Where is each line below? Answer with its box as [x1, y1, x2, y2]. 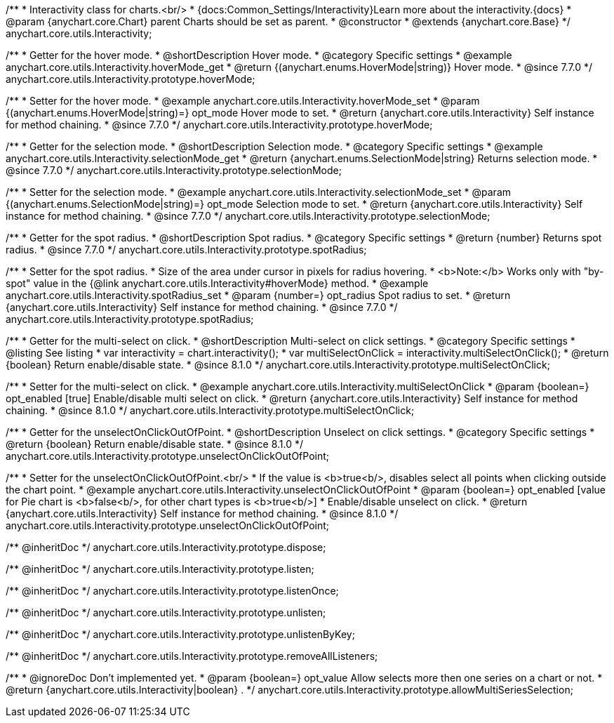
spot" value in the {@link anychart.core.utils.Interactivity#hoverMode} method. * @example [6, 277, 429, 289]
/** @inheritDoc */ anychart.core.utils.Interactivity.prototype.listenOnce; [6, 585, 339, 597]
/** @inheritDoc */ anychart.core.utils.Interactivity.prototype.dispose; [6, 541, 326, 553]
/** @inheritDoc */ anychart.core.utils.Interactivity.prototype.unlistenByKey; [6, 628, 355, 640]
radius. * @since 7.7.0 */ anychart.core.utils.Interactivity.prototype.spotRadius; [6, 244, 367, 256]
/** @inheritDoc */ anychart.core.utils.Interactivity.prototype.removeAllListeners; [6, 650, 378, 662]
